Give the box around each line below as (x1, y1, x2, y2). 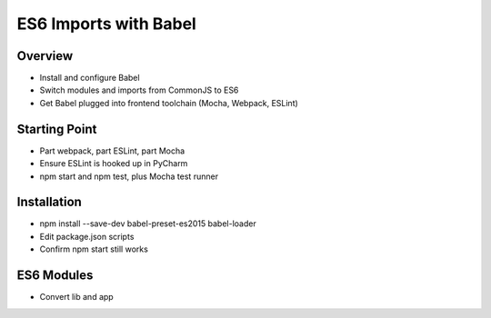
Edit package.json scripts (39, 231, 135, 242)
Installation (16, 194, 82, 210)
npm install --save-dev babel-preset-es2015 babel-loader (39, 218, 256, 229)
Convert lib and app (39, 292, 114, 303)
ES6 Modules (16, 268, 94, 283)
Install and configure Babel (39, 73, 140, 84)
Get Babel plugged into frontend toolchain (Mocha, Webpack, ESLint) (39, 97, 299, 108)
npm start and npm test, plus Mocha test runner (39, 171, 218, 182)
